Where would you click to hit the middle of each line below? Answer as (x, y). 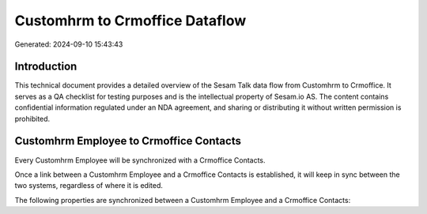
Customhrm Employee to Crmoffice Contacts (128, 141)
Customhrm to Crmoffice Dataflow (130, 21)
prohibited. (32, 118)
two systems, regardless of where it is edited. (89, 186)
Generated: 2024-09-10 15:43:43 (69, 44)
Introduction (46, 67)
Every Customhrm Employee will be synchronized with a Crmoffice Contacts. (140, 160)
